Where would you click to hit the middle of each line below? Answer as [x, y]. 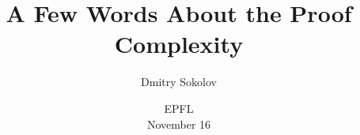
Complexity [179, 44]
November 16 [179, 124]
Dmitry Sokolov [179, 82]
